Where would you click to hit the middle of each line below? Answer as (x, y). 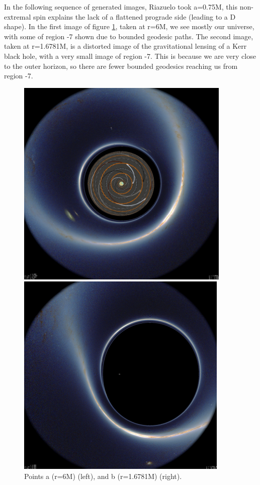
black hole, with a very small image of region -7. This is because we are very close (130, 56)
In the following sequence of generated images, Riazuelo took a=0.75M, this (121, 7)
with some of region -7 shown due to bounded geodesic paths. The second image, (129, 36)
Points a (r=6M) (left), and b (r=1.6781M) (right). (103, 476)
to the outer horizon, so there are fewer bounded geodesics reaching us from (121, 66)
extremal (18, 16)
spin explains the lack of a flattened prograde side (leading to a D (134, 16)
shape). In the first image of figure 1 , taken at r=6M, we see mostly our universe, (129, 26)
